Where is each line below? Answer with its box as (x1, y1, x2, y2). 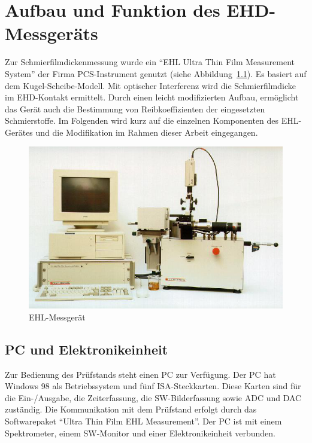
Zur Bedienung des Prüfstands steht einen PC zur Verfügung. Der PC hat (5, 368, 276, 380)
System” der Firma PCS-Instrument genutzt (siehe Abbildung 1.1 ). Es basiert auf (5, 67, 307, 80)
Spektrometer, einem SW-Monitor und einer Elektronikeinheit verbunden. (5, 426, 276, 439)
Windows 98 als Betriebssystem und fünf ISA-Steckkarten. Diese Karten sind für (5, 380, 301, 392)
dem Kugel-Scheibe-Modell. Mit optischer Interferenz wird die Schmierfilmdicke (5, 79, 296, 91)
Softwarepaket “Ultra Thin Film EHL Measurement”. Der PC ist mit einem (5, 414, 282, 427)
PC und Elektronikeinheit (5, 340, 168, 358)
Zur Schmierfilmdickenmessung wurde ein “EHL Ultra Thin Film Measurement (5, 56, 295, 68)
